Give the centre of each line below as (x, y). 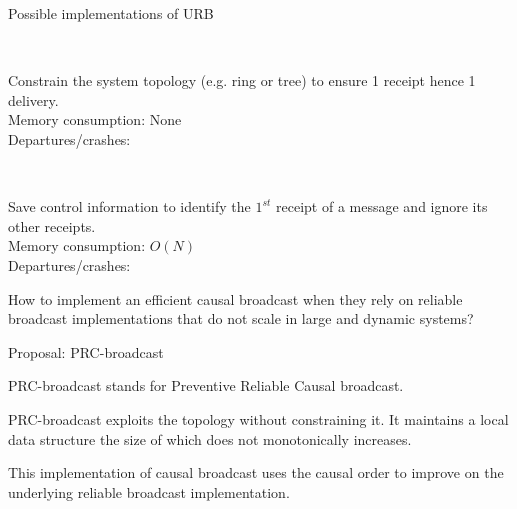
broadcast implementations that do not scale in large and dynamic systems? (241, 318)
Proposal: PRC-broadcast (86, 351)
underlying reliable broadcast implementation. (149, 491)
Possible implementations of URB (111, 13)
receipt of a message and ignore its (382, 206)
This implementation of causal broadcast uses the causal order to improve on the (256, 472)
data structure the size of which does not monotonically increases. (210, 438)
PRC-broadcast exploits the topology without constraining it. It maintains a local (258, 418)
